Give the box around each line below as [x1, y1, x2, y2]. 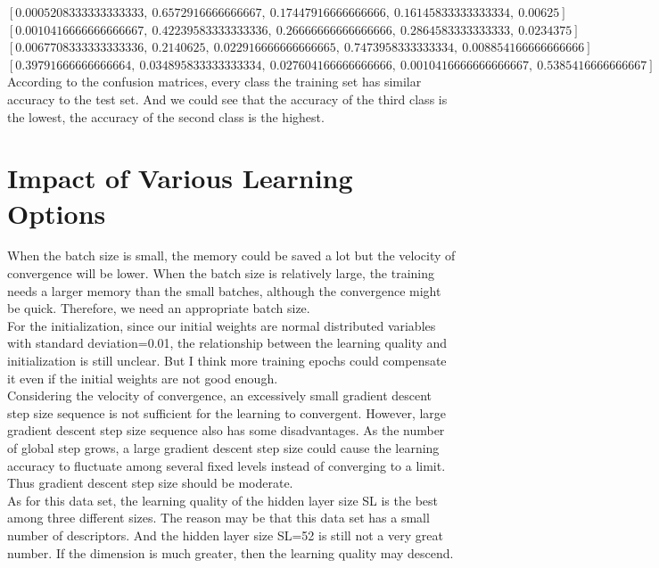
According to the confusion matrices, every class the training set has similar [7, 72, 422, 91]
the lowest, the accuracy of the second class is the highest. [7, 107, 325, 126]
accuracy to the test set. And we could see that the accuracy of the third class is [7, 89, 448, 108]
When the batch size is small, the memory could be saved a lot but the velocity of [7, 246, 456, 265]
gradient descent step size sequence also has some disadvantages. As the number [7, 421, 445, 440]
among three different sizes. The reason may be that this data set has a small [7, 508, 430, 527]
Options [7, 194, 106, 231]
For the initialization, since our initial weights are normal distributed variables [7, 316, 436, 334]
